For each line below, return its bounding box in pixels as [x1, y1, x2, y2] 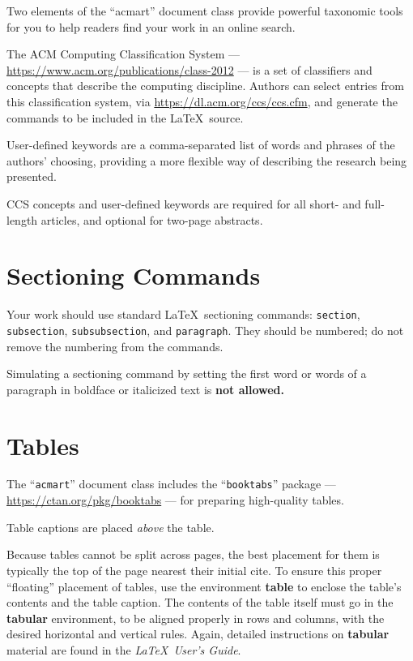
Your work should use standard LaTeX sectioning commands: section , [6, 306, 360, 323]
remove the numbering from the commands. [6, 337, 224, 354]
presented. [6, 168, 57, 185]
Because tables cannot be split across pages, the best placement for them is [6, 546, 380, 563]
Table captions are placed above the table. [6, 518, 215, 535]
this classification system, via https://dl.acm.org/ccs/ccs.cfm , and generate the [6, 92, 398, 109]
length [6, 211, 38, 228]
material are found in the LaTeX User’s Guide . [6, 641, 241, 658]
